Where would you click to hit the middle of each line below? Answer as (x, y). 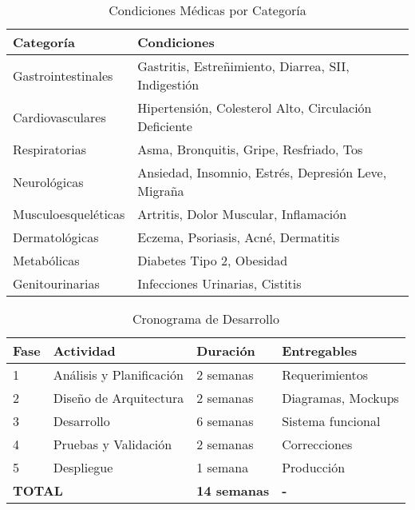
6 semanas (225, 421)
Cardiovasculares (59, 117)
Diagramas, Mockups (340, 398)
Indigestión (168, 84)
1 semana (223, 467)
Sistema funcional (331, 421)
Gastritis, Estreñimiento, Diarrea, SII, (243, 66)
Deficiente (165, 126)
